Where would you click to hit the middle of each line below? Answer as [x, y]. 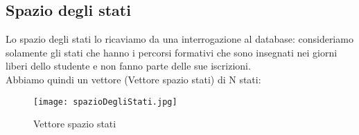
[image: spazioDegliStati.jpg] [105, 102]
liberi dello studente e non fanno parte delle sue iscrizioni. [128, 66]
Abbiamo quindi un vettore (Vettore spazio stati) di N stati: [133, 79]
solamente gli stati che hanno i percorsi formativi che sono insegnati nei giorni [172, 52]
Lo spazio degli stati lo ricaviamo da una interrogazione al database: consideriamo [179, 39]
